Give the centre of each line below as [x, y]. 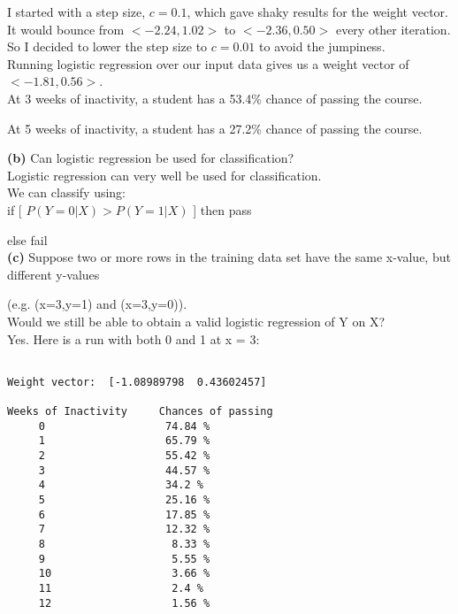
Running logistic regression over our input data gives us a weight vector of [208, 63]
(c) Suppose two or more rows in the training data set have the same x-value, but [229, 257]
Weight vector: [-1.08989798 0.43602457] [137, 382]
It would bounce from [66, 29]
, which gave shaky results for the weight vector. [317, 12]
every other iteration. [393, 29]
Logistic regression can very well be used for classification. [164, 175]
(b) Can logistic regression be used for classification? [151, 158]
